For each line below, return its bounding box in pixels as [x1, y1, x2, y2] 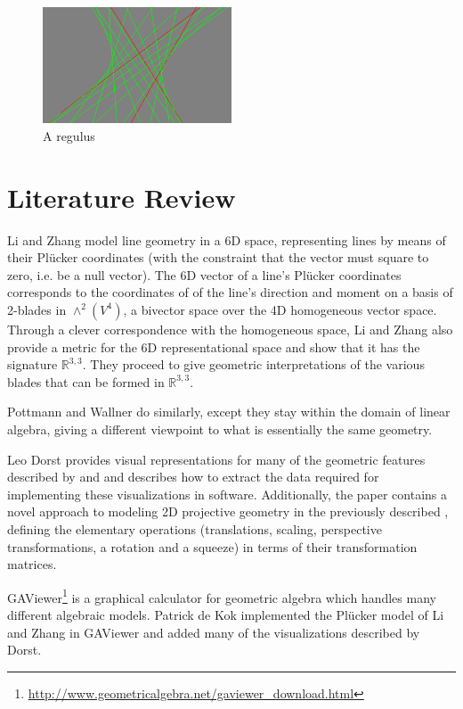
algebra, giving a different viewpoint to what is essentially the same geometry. [7, 419, 433, 438]
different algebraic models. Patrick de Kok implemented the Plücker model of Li [7, 605, 444, 623]
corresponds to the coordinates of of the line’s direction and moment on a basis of [7, 283, 453, 301]
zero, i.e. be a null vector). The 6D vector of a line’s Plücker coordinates [7, 265, 402, 284]
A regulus [43, 126, 95, 144]
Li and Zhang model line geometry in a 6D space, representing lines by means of [7, 230, 446, 249]
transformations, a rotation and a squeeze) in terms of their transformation [7, 537, 418, 556]
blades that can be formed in [7, 372, 165, 391]
